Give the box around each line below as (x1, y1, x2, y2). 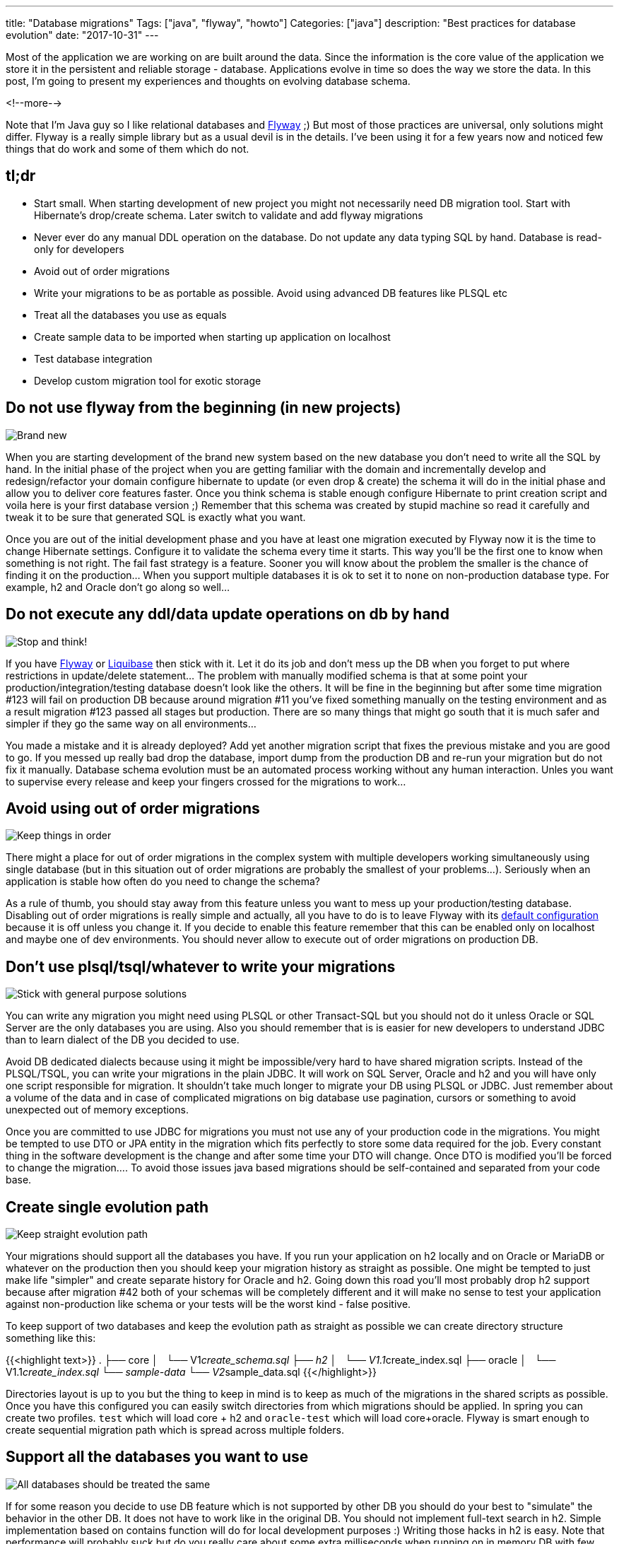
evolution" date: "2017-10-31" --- (6, 29, 159, 41)
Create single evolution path (6, 1198, 209, 1216)
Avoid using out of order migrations (6, 799, 260, 817)
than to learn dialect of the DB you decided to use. (6, 1034, 240, 1046)
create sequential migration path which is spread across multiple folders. (6, 1424, 344, 1437)
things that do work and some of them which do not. (6, 143, 249, 155)
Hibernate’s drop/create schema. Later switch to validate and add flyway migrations (34, 209, 423, 221)
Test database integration (34, 352, 153, 365)
